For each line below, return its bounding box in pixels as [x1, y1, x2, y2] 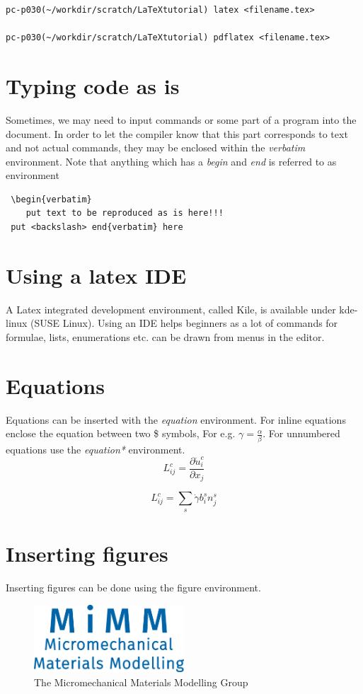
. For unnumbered [263, 426, 340, 441]
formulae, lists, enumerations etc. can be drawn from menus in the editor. [6, 329, 325, 344]
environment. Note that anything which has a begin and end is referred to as [6, 154, 337, 168]
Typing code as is [6, 71, 180, 100]
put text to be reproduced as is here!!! [25, 208, 224, 219]
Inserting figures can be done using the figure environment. [6, 579, 261, 594]
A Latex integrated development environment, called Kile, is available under [6, 301, 336, 316]
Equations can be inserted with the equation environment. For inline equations [6, 412, 346, 427]
